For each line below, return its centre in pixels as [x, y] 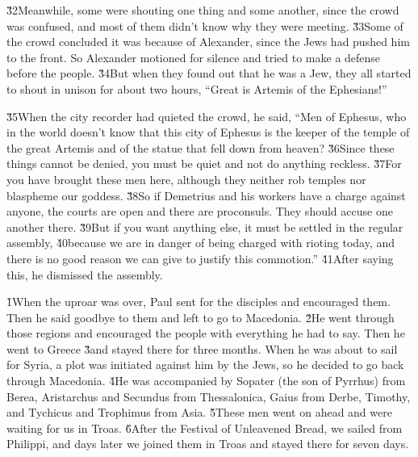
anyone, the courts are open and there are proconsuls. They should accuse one [200, 211]
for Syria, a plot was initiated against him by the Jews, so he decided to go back [205, 365]
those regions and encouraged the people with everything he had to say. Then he [206, 333]
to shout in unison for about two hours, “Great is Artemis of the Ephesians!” [197, 88]
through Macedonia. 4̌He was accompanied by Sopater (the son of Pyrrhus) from [206, 381]
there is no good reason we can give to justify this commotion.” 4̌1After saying [200, 258]
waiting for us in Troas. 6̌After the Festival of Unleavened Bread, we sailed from [205, 428]
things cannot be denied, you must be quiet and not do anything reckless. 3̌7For [204, 164]
